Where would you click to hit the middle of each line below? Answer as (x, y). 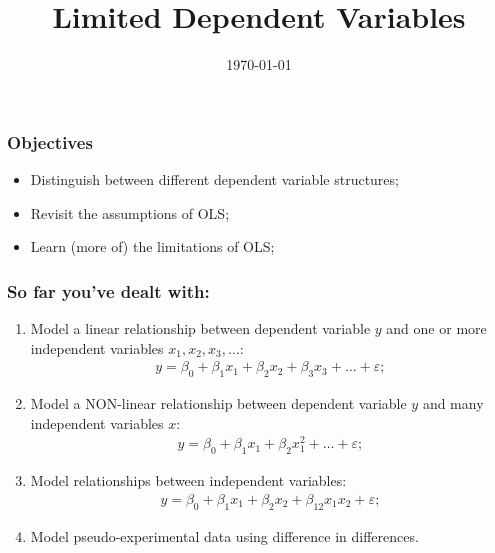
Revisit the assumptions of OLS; (130, 212)
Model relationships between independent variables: (188, 480)
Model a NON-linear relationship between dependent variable (218, 403)
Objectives (50, 141)
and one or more (436, 328)
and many (453, 403)
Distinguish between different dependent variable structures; (214, 179)
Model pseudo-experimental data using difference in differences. (224, 535)
